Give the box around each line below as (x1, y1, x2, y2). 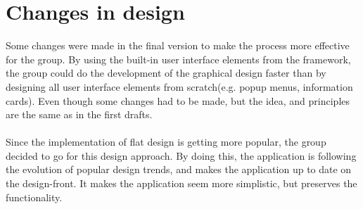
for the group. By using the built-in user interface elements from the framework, (6, 51, 351, 66)
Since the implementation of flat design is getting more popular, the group (6, 134, 326, 149)
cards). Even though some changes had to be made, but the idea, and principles (6, 93, 350, 108)
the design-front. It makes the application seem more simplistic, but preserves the (6, 176, 357, 191)
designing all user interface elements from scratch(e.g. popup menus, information (6, 79, 353, 94)
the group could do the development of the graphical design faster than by (6, 65, 326, 80)
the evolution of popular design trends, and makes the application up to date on (6, 162, 352, 177)
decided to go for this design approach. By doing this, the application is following (6, 148, 357, 163)
